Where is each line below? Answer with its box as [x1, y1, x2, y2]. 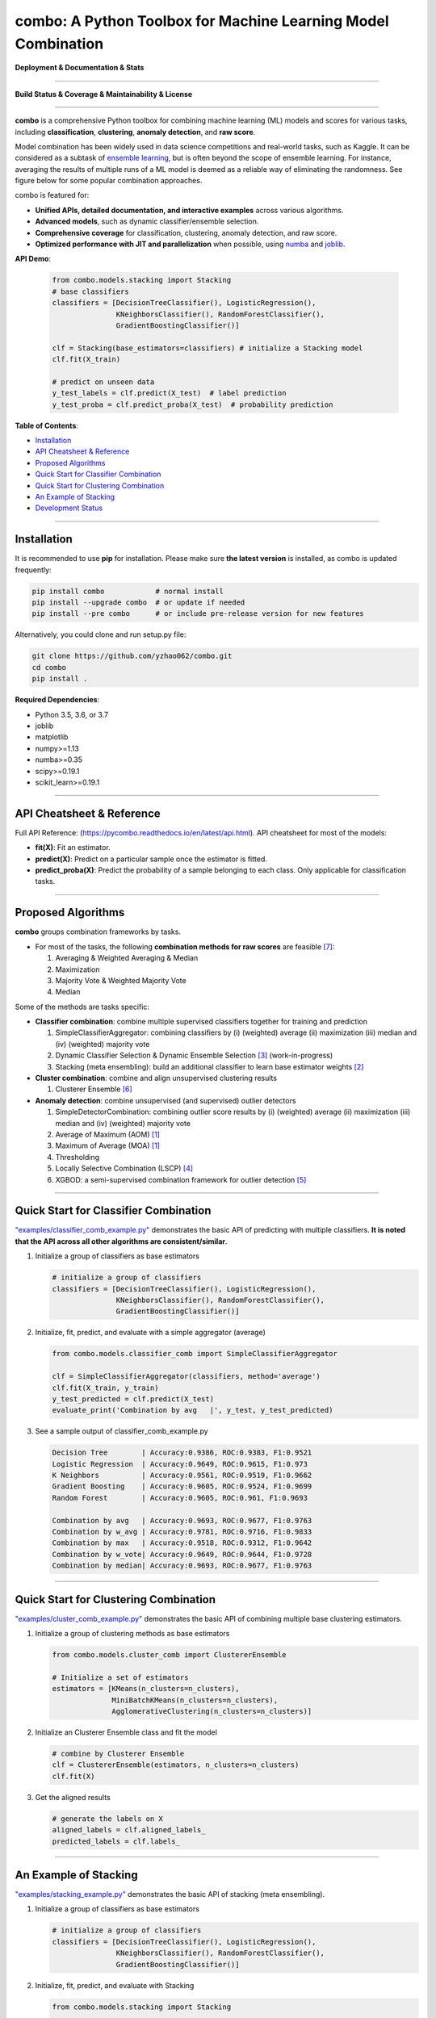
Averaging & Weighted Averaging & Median [55, 953, 199, 963]
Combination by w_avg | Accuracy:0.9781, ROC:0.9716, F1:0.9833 [52, 1527, 312, 1536]
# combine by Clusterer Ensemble [52, 1748, 185, 1758]
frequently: [15, 565, 52, 575]
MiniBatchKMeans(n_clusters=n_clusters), [111, 1695, 279, 1705]
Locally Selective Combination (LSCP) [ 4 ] [55, 1163, 194, 1174]
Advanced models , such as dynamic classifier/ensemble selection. [35, 216, 259, 226]
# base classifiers [52, 287, 129, 296]
